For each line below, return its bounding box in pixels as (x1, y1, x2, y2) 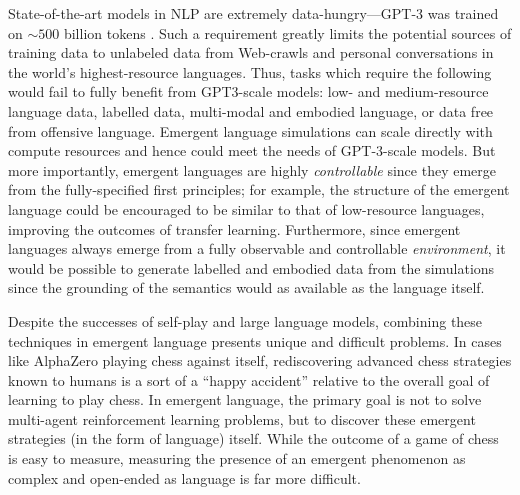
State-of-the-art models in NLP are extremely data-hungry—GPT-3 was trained (8, 3, 499, 23)
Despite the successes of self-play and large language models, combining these (8, 310, 483, 331)
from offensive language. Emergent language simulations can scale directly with (8, 120, 493, 141)
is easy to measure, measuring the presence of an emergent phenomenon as (8, 448, 466, 469)
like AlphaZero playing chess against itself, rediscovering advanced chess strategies (8, 350, 512, 371)
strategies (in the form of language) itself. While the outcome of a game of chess (8, 428, 499, 449)
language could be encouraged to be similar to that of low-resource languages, (8, 198, 485, 219)
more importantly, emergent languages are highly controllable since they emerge (8, 159, 496, 180)
